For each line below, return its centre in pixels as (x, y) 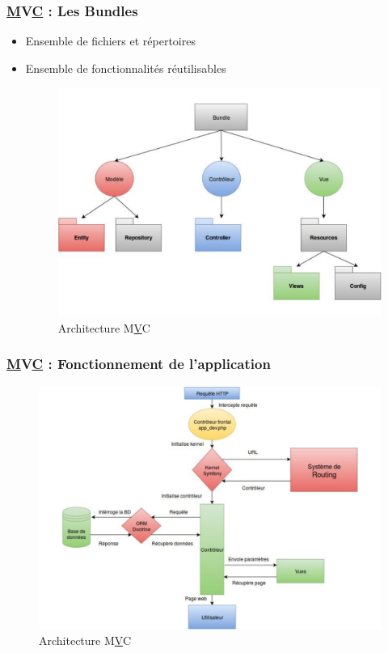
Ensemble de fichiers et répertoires (110, 41)
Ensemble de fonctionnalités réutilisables (126, 68)
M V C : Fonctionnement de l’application (139, 364)
